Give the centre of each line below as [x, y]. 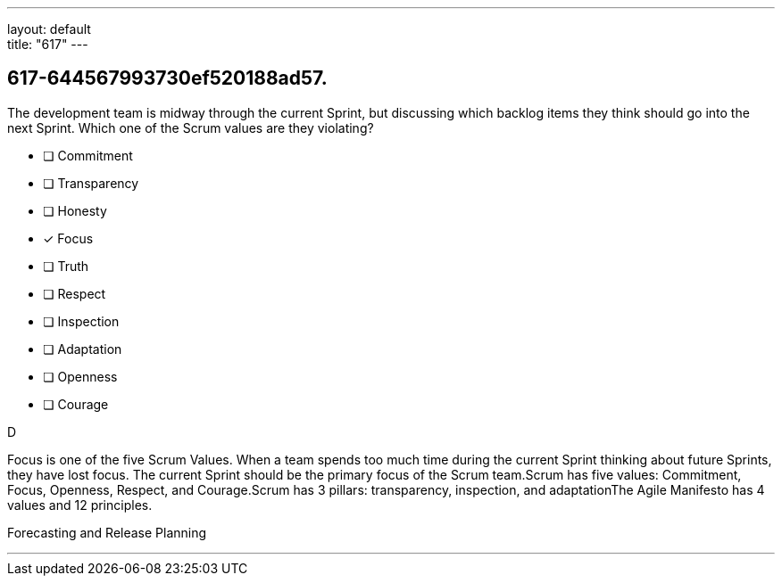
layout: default [49, 29]
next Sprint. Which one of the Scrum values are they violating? [191, 127]
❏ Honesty [75, 210]
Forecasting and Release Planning [107, 532]
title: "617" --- [48, 44]
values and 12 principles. [80, 505]
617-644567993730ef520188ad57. [167, 78]
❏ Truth [66, 266]
